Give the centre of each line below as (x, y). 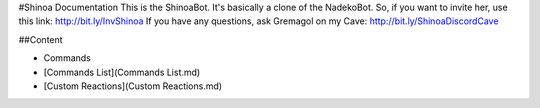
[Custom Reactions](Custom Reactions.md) (133, 86)
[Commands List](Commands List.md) (122, 72)
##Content (41, 39)
